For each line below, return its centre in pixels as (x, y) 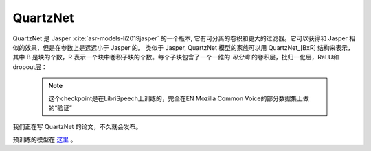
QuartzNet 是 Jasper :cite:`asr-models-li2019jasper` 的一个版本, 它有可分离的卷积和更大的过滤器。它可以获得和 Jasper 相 (184, 38)
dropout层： (30, 67)
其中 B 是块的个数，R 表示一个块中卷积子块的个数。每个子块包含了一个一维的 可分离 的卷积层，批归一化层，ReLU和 (176, 57)
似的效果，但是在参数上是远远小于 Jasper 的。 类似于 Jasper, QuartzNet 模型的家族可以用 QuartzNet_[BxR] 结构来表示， (183, 47)
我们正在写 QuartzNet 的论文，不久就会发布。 (77, 127)
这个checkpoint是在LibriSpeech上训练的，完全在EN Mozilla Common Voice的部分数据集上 (176, 98)
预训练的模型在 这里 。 (45, 139)
